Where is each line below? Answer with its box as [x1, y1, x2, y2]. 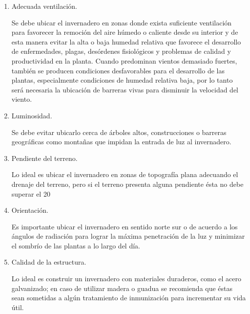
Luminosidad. [11, 110, 52, 120]
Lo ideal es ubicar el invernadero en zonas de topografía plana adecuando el [11, 169, 238, 179]
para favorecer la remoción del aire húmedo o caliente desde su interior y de [11, 27, 238, 37]
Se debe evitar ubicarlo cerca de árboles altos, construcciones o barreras [11, 127, 227, 137]
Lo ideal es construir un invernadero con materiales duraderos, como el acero [11, 273, 241, 284]
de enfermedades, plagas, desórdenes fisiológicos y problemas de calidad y [11, 46, 231, 56]
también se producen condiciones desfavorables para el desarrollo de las [11, 65, 225, 75]
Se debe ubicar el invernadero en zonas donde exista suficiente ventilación [11, 17, 232, 27]
